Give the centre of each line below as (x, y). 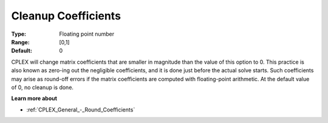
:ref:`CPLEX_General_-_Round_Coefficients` (81, 110)
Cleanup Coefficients (66, 16)
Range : (20, 42)
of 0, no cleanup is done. (43, 87)
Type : (19, 34)
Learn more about (34, 98)
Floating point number (87, 34)
